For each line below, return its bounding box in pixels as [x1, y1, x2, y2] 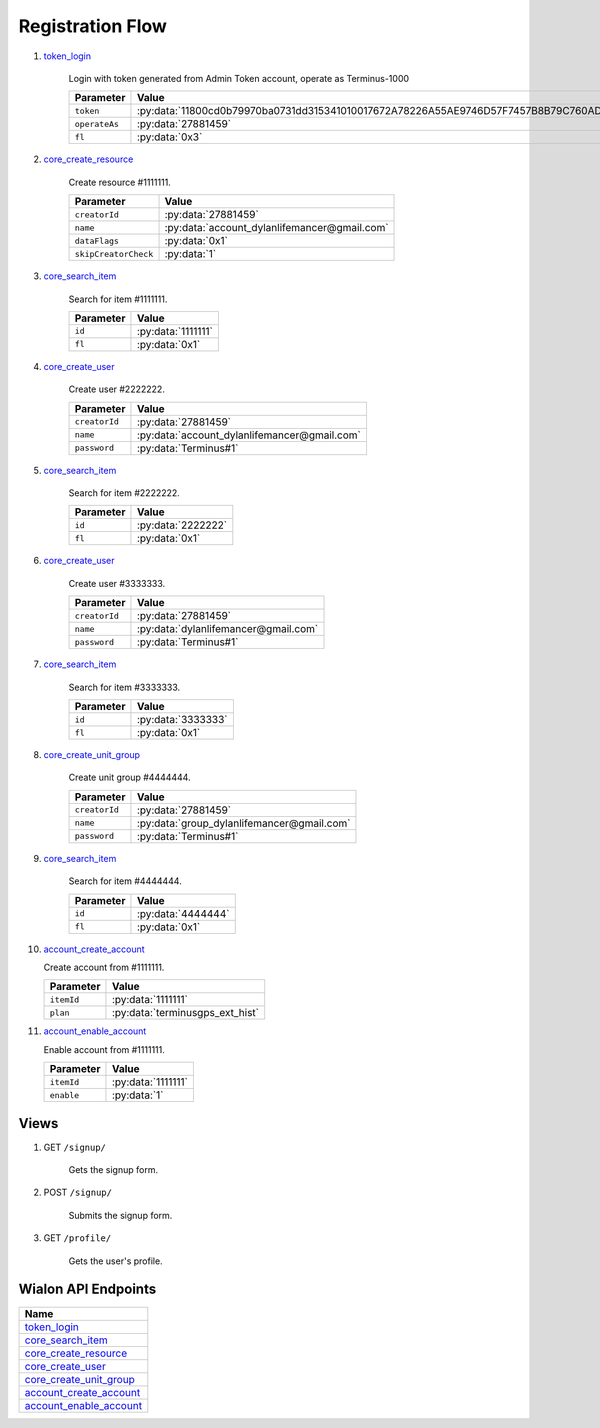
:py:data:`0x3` [136, 130, 203, 144]
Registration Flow [18, 15, 167, 37]
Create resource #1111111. [68, 176, 172, 188]
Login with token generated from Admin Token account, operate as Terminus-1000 [68, 72, 410, 84]
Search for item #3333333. [68, 681, 181, 693]
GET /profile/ [43, 1232, 112, 1244]
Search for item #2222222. [68, 487, 180, 499]
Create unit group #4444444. [68, 771, 191, 784]
